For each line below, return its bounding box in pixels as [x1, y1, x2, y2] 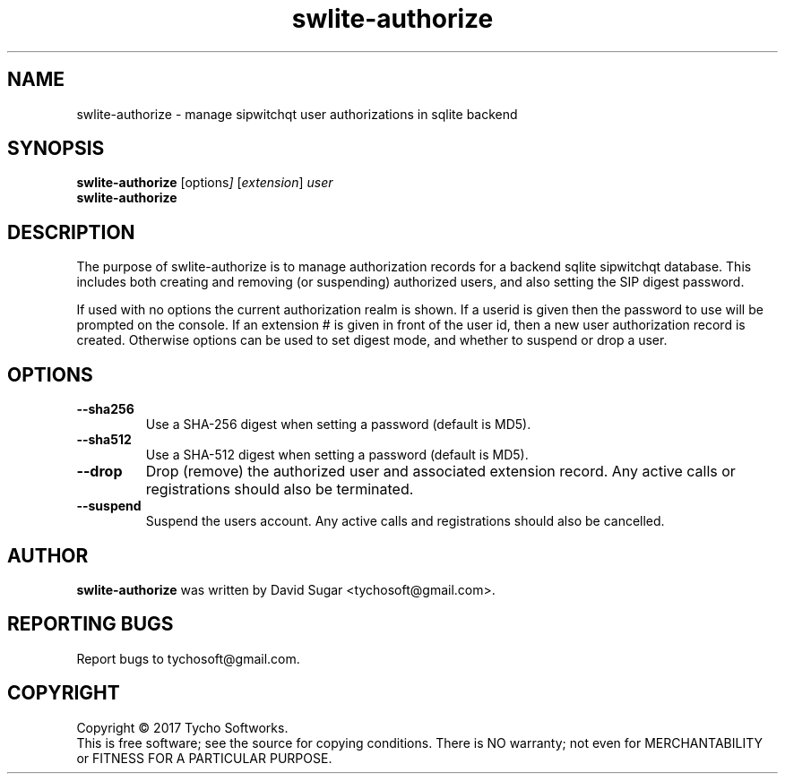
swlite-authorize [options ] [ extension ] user [76, 175, 333, 191]
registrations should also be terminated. [145, 480, 414, 499]
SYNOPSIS [7, 137, 105, 160]
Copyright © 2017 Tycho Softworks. [76, 719, 289, 735]
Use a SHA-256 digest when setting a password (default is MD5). [145, 416, 531, 433]
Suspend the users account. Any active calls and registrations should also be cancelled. [145, 513, 665, 529]
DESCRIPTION [7, 220, 135, 244]
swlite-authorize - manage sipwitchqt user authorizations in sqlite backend [76, 106, 518, 122]
